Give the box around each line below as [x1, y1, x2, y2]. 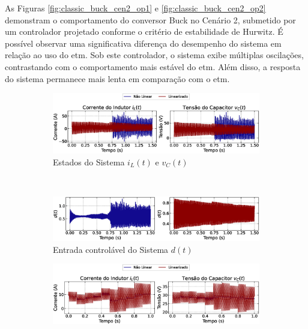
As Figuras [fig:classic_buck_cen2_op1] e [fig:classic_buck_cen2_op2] [5, 2, 266, 14]
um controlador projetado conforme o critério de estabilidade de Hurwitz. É [5, 25, 283, 38]
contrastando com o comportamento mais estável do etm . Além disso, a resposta [5, 60, 301, 73]
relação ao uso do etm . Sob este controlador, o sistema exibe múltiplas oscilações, [5, 49, 304, 61]
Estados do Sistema [53, 155, 125, 168]
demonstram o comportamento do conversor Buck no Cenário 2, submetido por [5, 13, 296, 26]
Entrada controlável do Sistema [53, 243, 169, 255]
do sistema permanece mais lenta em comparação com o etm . [5, 72, 230, 84]
